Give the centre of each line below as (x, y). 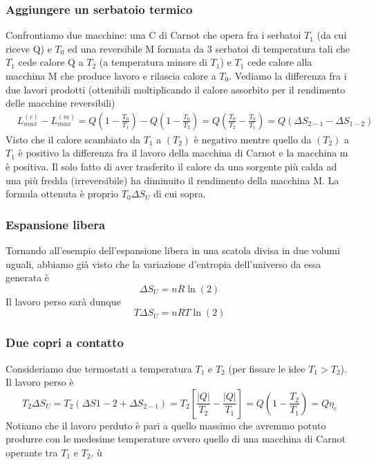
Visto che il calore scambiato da (73, 139)
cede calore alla (280, 62)
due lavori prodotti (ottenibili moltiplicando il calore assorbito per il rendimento (176, 89)
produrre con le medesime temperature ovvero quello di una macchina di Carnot (176, 439)
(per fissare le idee (267, 368)
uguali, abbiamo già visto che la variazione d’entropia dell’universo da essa (163, 264)
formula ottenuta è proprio (62, 194)
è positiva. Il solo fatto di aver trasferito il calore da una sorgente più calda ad (171, 166)
